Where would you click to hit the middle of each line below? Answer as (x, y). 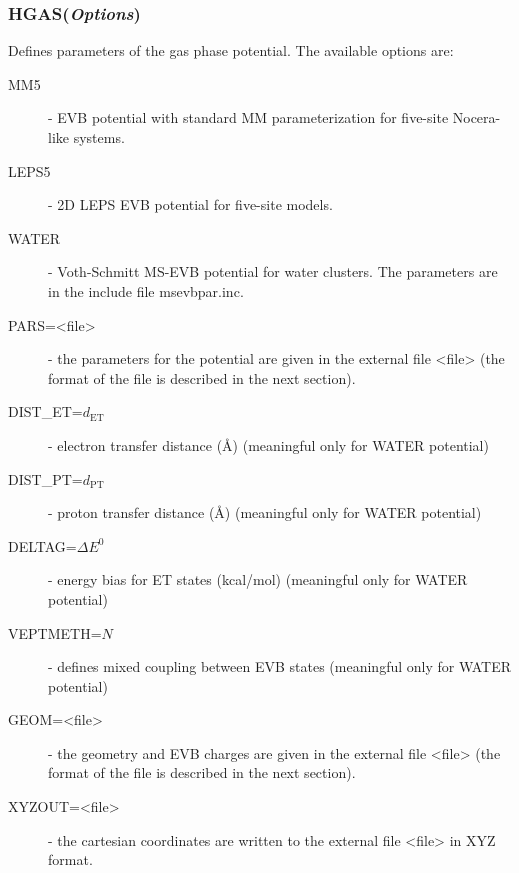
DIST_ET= (45, 411)
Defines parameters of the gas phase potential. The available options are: (231, 50)
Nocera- (476, 117)
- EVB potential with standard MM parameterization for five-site (248, 117)
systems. (99, 137)
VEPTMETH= (55, 632)
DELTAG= (42, 545)
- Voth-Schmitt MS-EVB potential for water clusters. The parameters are (273, 271)
